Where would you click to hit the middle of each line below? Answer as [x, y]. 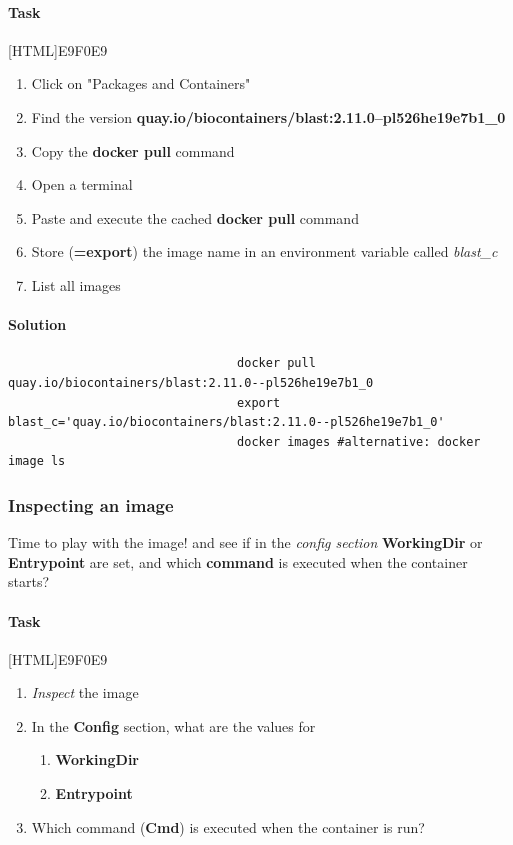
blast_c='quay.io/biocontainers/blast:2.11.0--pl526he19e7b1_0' [226, 422]
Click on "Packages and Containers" [141, 83]
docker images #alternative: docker [359, 441]
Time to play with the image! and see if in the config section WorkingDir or [245, 542]
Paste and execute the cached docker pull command [195, 217]
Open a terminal [82, 184]
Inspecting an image [91, 504]
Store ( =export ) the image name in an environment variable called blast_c [264, 251]
